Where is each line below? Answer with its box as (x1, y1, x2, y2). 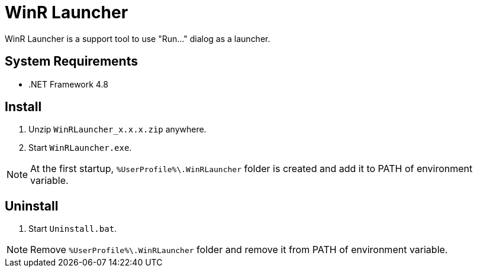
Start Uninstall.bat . (28, 224, 117, 234)
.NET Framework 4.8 (28, 79, 108, 89)
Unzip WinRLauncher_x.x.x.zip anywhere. (28, 124, 207, 135)
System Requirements (5, 54, 138, 69)
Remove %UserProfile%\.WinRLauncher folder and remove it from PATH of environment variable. (30, 244, 448, 256)
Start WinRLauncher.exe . (28, 143, 132, 153)
